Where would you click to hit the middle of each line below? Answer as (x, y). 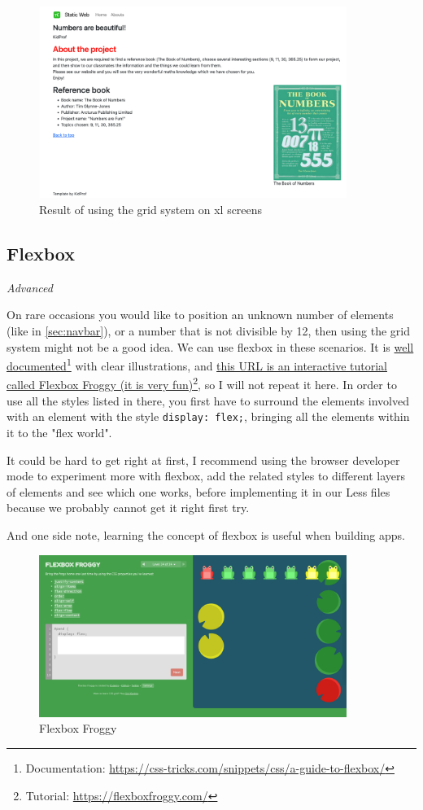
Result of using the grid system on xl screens (151, 210)
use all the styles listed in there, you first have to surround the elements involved (208, 400)
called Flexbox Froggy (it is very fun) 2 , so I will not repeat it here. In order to (202, 383)
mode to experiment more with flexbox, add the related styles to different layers (206, 476)
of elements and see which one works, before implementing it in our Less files (198, 491)
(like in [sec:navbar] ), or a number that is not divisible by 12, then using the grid (208, 331)
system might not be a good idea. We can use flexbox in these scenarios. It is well (210, 346)
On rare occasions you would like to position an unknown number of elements (200, 315)
